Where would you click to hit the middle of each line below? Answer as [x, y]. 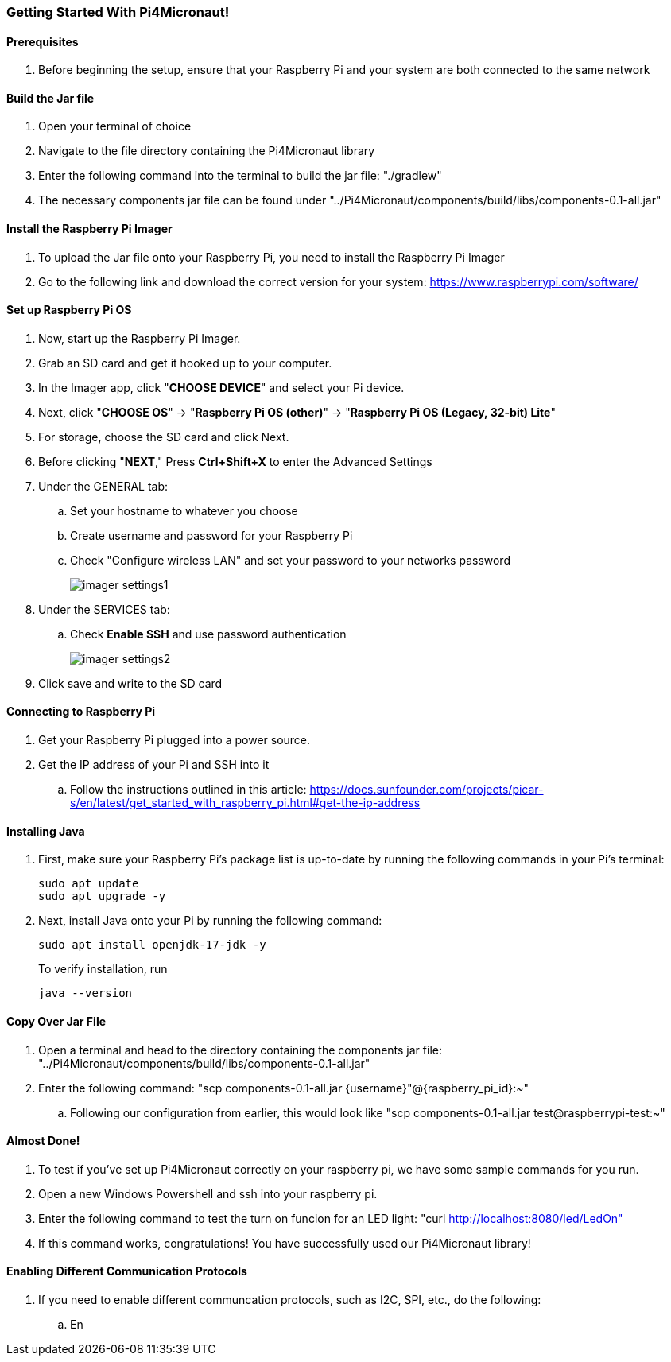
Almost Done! [43, 1141]
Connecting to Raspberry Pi [81, 712]
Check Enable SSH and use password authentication [208, 634]
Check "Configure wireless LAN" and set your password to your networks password [290, 560]
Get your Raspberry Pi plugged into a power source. [175, 740]
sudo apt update [89, 884]
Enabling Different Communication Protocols [127, 1271]
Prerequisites [43, 41]
